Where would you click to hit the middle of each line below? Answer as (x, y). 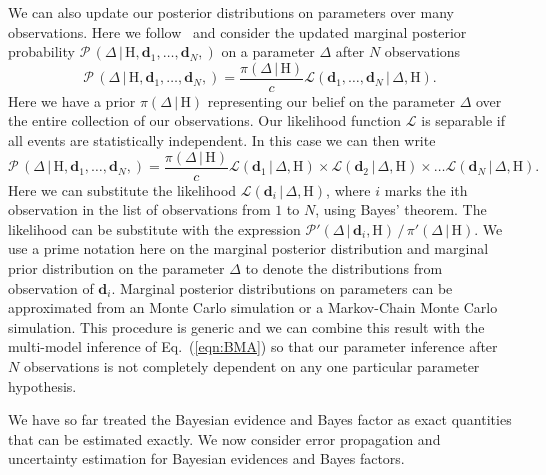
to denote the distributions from (344, 268)
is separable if (463, 120)
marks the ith (426, 189)
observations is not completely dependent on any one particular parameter (251, 366)
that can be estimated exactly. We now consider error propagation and (224, 438)
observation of (51, 287)
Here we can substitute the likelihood (122, 189)
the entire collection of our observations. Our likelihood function (205, 120)
